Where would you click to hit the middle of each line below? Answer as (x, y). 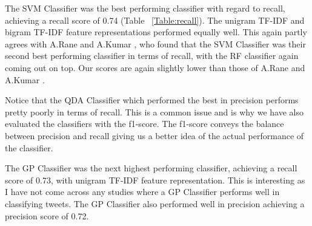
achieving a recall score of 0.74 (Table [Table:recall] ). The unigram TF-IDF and (155, 20)
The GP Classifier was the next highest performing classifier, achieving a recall (151, 168)
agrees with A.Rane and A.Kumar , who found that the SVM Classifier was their (155, 43)
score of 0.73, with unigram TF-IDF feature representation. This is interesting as (155, 180)
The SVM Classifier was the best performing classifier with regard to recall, (145, 8)
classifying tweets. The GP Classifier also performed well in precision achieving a (155, 203)
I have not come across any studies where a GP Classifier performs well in (142, 192)
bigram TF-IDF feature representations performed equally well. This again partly (156, 32)
